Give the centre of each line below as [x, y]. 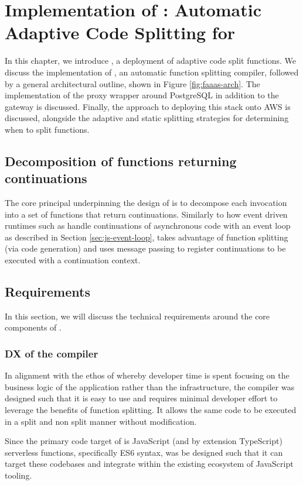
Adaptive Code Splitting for [120, 32]
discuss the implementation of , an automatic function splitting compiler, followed [152, 72]
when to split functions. [47, 129]
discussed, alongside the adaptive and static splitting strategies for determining [147, 118]
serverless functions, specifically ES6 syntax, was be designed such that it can [144, 452]
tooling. [18, 475]
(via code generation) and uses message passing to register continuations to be [145, 248]
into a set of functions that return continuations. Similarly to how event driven [146, 214]
